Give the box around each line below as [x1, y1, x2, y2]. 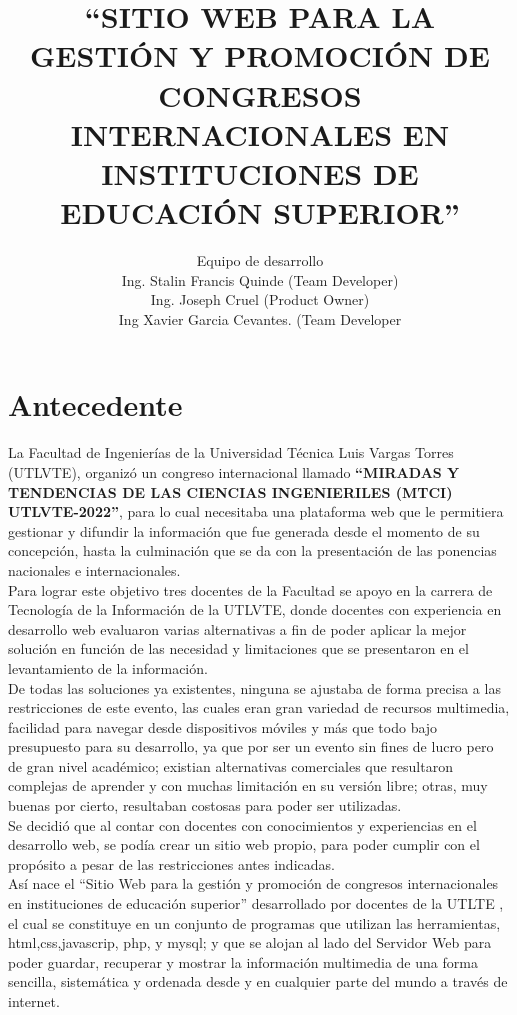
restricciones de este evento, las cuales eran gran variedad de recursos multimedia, [8, 697, 510, 718]
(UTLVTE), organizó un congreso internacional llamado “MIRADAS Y [8, 461, 460, 482]
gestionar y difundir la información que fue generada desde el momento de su [8, 520, 480, 541]
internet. [8, 991, 60, 1011]
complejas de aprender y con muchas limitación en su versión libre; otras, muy [8, 775, 488, 796]
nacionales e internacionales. [8, 559, 181, 580]
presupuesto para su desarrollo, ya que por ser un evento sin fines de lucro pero [8, 736, 494, 757]
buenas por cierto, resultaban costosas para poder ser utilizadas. [8, 795, 402, 816]
